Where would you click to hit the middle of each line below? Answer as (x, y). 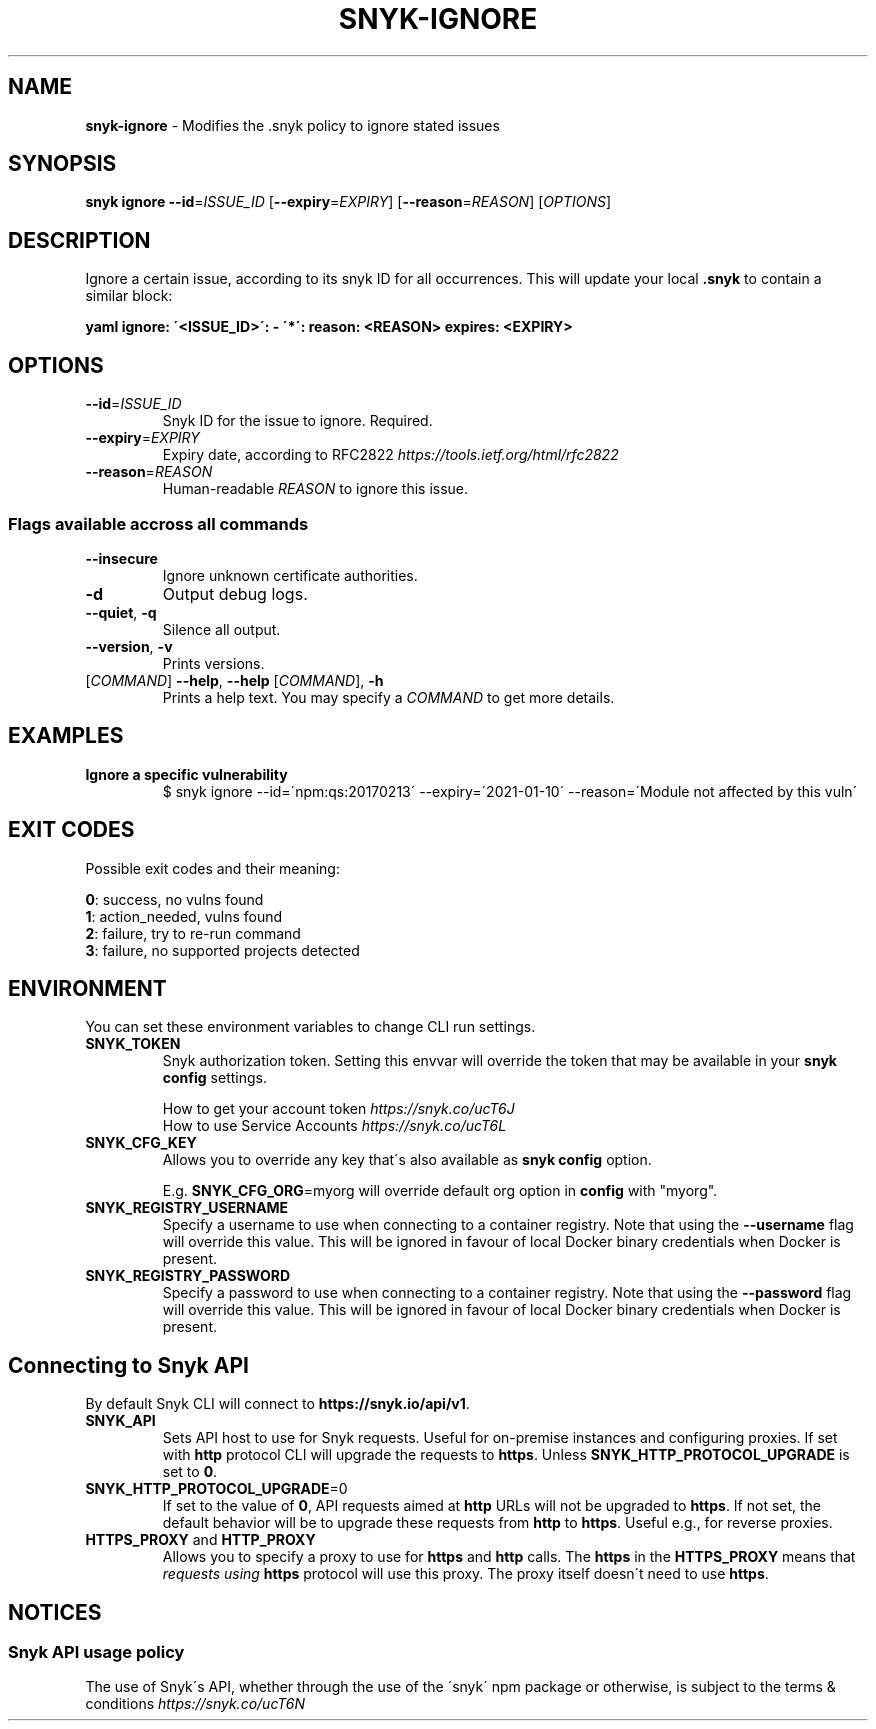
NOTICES (55, 1612)
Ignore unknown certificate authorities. (290, 575)
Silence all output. (221, 629)
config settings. (214, 1078)
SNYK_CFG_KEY (141, 1143)
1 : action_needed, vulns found (184, 916)
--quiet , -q (121, 612)
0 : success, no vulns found (174, 899)
